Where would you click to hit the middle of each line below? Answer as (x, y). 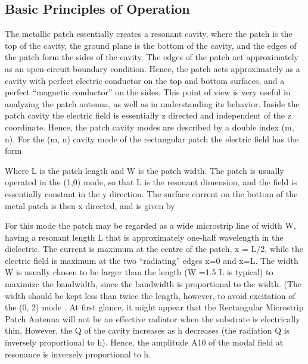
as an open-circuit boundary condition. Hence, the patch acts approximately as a (153, 68)
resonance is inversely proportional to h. (78, 354)
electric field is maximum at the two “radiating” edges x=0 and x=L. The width (152, 260)
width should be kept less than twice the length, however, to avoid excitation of (150, 295)
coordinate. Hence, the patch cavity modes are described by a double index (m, (150, 127)
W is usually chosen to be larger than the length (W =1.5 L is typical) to (139, 272)
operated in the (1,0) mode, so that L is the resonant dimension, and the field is (151, 182)
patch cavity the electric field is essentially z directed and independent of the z (148, 115)
